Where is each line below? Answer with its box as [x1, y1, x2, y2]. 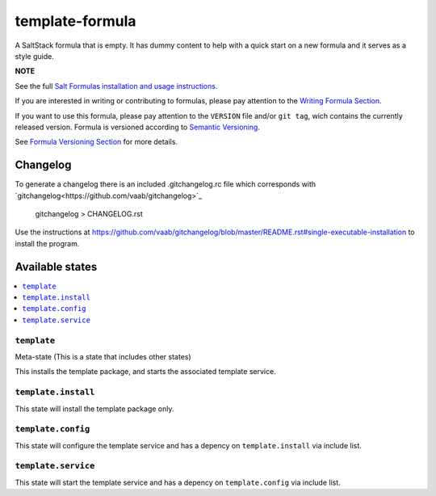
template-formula [15, 12, 136, 30]
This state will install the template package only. [15, 404, 174, 414]
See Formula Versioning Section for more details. [15, 137, 178, 147]
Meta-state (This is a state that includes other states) [15, 351, 191, 361]
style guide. [15, 51, 54, 61]
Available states [15, 259, 98, 274]
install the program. [15, 238, 80, 248]
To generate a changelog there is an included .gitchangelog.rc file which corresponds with [15, 179, 317, 189]
